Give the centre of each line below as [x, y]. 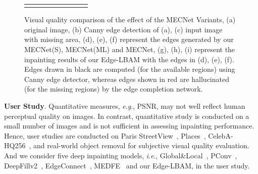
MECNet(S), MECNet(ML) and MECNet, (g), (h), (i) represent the [130, 49]
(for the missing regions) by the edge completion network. [114, 89]
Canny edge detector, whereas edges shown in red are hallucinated [127, 79]
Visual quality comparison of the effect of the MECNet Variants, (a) [130, 19]
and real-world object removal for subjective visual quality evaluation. [141, 145]
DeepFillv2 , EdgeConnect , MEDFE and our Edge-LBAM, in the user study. [127, 165]
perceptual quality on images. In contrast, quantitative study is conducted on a [127, 116]
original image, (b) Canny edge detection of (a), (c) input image [123, 29]
